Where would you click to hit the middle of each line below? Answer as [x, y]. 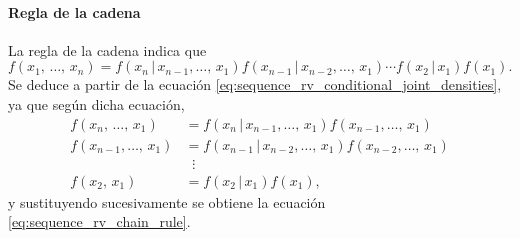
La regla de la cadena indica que [107, 49]
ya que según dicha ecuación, [96, 103]
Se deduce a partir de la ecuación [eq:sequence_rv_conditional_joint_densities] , [255, 84]
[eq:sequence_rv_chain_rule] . [99, 221]
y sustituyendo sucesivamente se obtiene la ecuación [167, 201]
